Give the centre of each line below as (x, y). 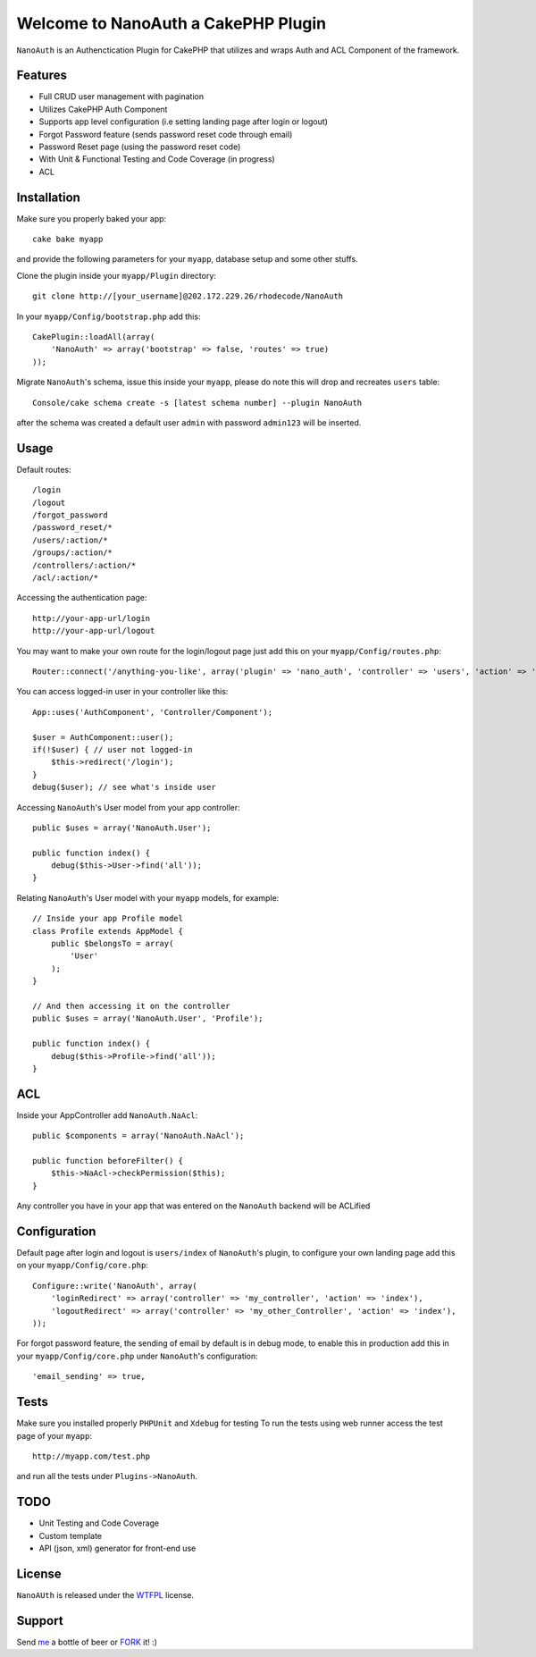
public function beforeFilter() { (108, 1161)
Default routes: (44, 469)
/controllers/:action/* (84, 565)
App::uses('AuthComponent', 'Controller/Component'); (152, 712)
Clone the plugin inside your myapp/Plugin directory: (116, 275)
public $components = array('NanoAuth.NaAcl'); (138, 1136)
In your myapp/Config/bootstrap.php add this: (109, 316)
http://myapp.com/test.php (92, 1456)
